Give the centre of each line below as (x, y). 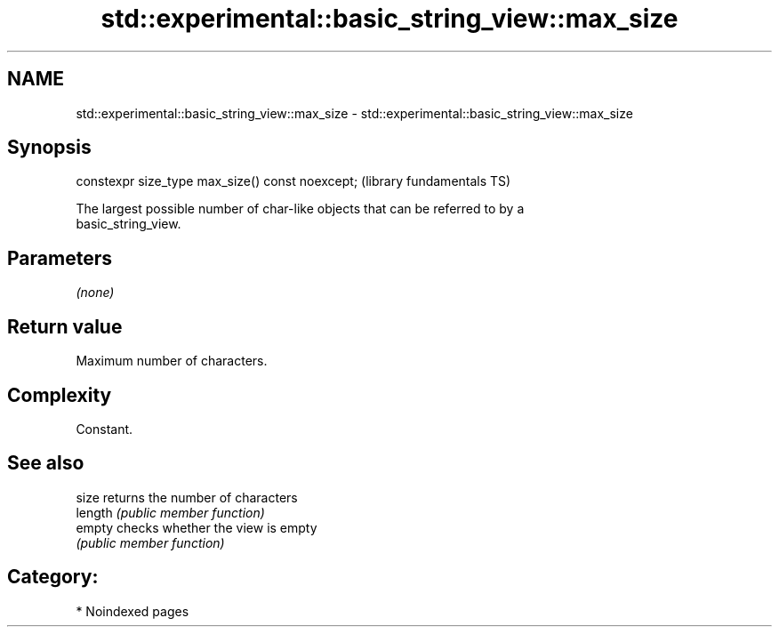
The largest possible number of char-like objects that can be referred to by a (300, 209)
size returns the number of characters (187, 497)
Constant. (104, 429)
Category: (53, 577)
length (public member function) (170, 512)
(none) (95, 293)
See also (46, 463)
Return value (65, 326)
